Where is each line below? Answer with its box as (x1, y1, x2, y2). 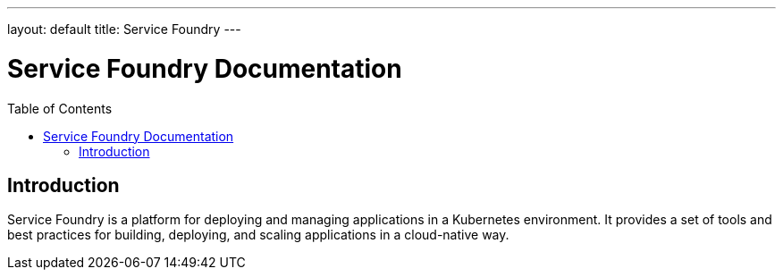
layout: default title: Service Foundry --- (7, 21, 241, 37)
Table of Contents (7, 100, 113, 116)
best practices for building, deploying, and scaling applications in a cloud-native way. (7, 227, 509, 243)
